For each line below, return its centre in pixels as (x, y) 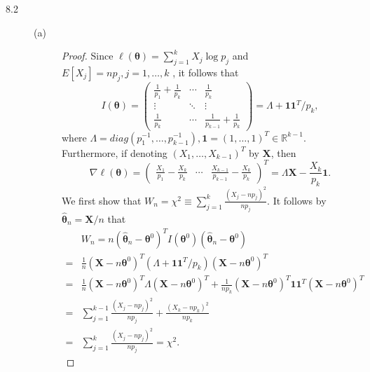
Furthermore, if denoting (115, 152)
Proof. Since (88, 56)
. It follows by (297, 200)
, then (283, 152)
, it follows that (206, 72)
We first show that (102, 200)
